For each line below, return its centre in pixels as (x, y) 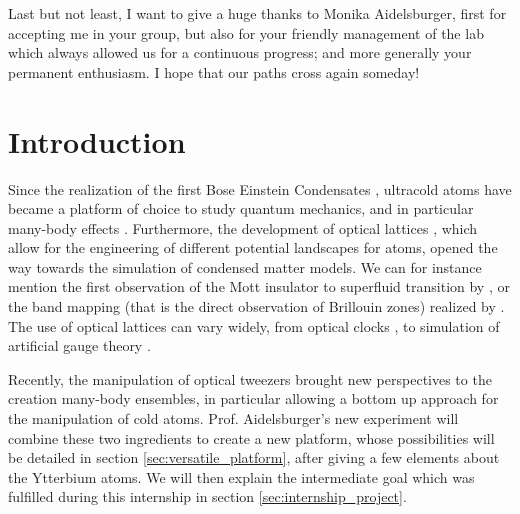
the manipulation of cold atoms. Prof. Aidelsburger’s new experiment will (233, 418)
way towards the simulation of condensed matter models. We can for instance (245, 266)
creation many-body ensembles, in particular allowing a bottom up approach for (253, 398)
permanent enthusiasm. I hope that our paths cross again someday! (214, 71)
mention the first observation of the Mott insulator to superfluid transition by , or (259, 286)
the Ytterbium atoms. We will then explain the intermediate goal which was (241, 476)
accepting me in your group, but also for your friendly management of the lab (246, 32)
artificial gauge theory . (79, 345)
